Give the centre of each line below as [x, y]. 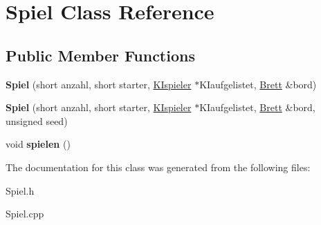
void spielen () [38, 144]
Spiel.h [20, 190]
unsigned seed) [37, 120]
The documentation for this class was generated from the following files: [158, 167]
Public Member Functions [100, 55]
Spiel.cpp [25, 214]
